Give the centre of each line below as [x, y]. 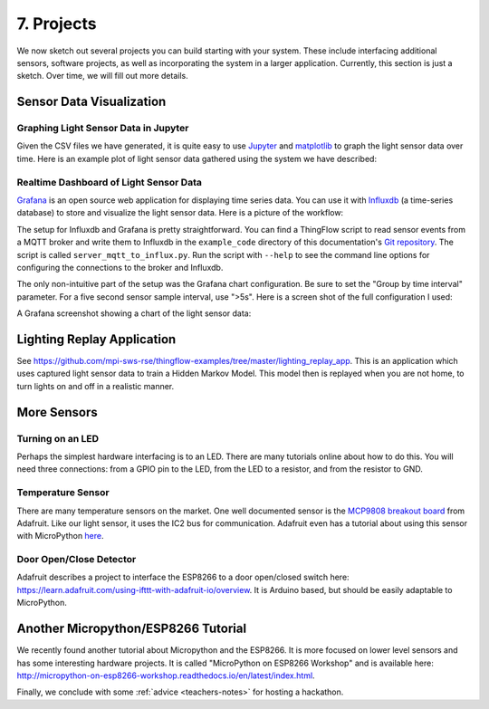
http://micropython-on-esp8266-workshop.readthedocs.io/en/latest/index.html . [166, 675]
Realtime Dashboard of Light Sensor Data [110, 182]
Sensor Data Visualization [91, 102]
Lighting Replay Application [96, 339]
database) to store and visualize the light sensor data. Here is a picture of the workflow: [180, 213]
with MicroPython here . [60, 536]
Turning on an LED [58, 438]
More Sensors [58, 412]
